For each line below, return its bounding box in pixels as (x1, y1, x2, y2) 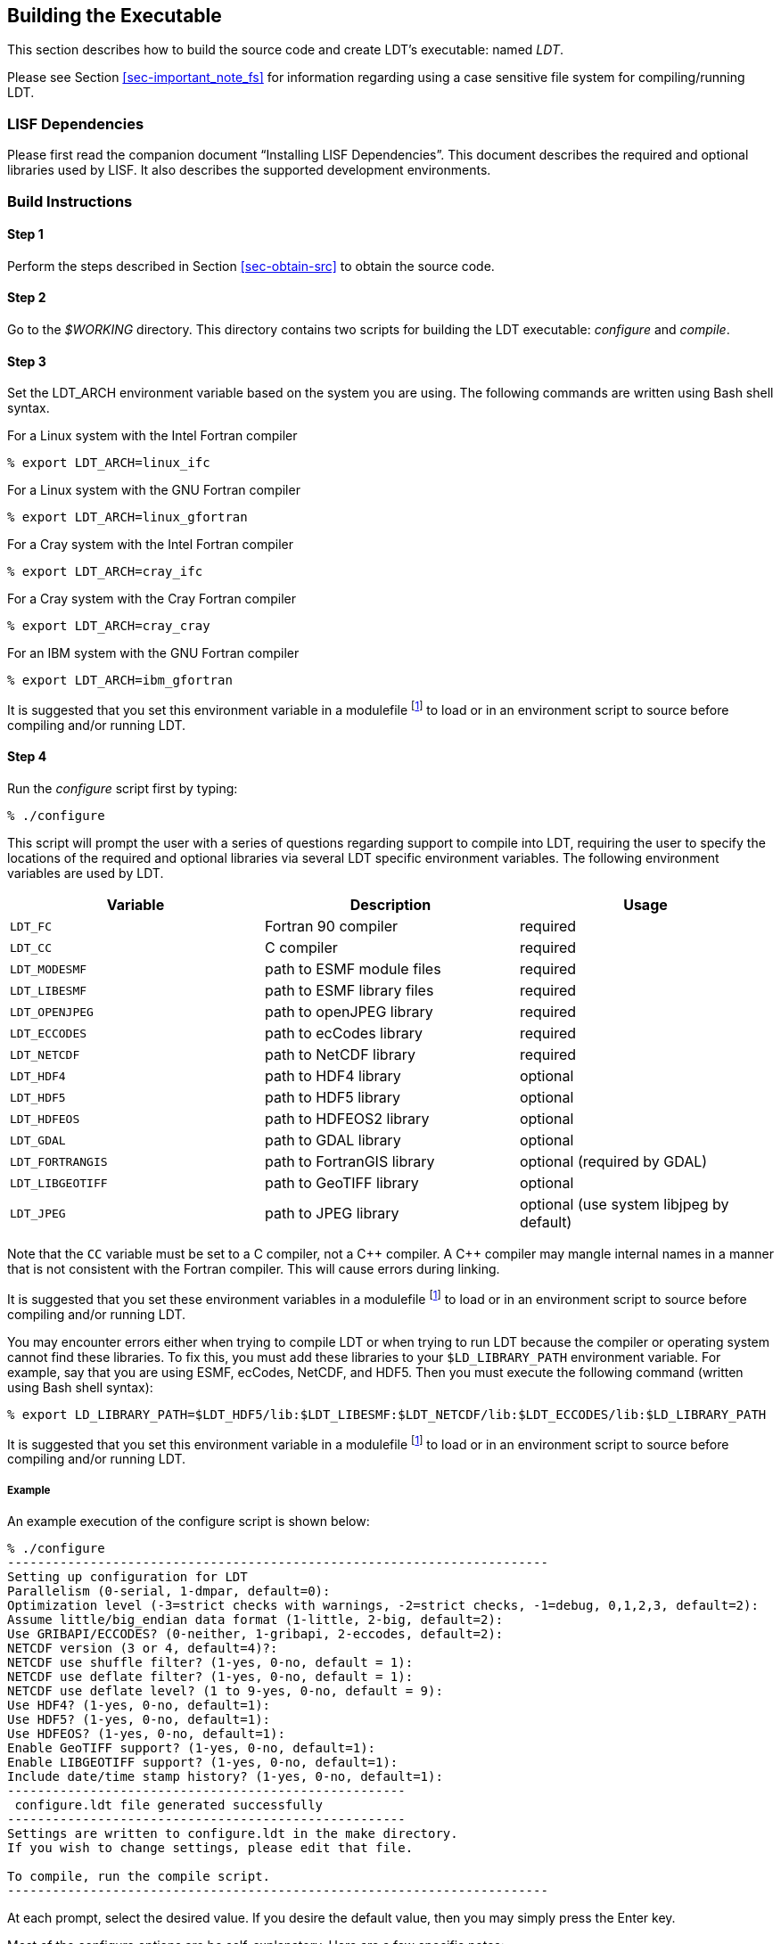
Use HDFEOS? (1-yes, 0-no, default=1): (7, 1727, 285, 1742)
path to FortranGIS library (264, 1152, 435, 1171)
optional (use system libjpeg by (519, 1195, 729, 1214)
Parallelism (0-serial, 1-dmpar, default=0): (7, 1584, 331, 1599)
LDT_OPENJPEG (10, 1005, 94, 1019)
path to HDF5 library (264, 1088, 400, 1107)
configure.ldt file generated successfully (14, 1798, 324, 1813)
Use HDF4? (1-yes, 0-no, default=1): (7, 1698, 271, 1713)
